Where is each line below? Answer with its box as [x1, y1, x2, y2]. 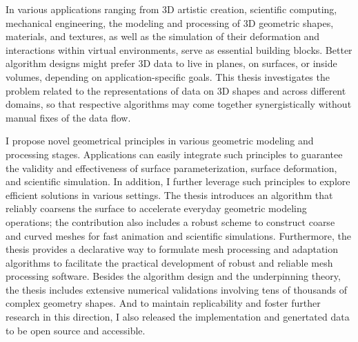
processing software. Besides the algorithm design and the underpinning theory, [6, 269, 341, 283]
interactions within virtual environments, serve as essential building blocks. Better [6, 42, 352, 57]
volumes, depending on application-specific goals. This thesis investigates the [6, 69, 330, 84]
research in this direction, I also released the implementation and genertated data [6, 310, 350, 324]
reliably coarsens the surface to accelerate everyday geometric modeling [6, 201, 307, 216]
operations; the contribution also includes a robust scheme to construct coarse [6, 214, 335, 229]
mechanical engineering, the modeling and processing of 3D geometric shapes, [6, 15, 334, 30]
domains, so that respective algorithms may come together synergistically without [6, 97, 352, 111]
